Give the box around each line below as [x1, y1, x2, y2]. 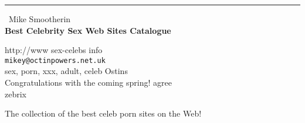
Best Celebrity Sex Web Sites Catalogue [5, 24, 171, 36]
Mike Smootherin [9, 13, 71, 24]
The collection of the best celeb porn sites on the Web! [5, 107, 202, 120]
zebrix [5, 87, 26, 100]
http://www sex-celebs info [5, 44, 103, 56]
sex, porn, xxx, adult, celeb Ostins [5, 65, 128, 77]
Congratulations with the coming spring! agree [5, 76, 172, 89]
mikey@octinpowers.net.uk [5, 56, 106, 65]
